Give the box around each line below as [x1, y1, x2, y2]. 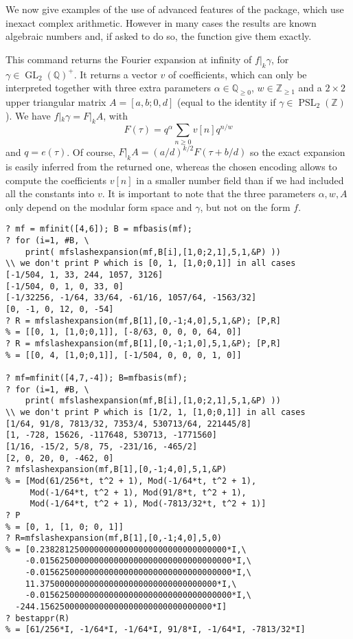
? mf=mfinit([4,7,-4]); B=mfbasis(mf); [5, 372, 187, 383]
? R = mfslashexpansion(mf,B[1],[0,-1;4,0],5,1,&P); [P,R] [5, 315, 281, 326]
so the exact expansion [249, 144, 345, 159]
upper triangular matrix [5, 94, 106, 109]
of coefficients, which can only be [168, 67, 307, 81]
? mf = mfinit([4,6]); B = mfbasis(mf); [5, 224, 193, 234]
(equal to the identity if [176, 94, 276, 109]
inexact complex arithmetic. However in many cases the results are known [5, 15, 317, 30]
